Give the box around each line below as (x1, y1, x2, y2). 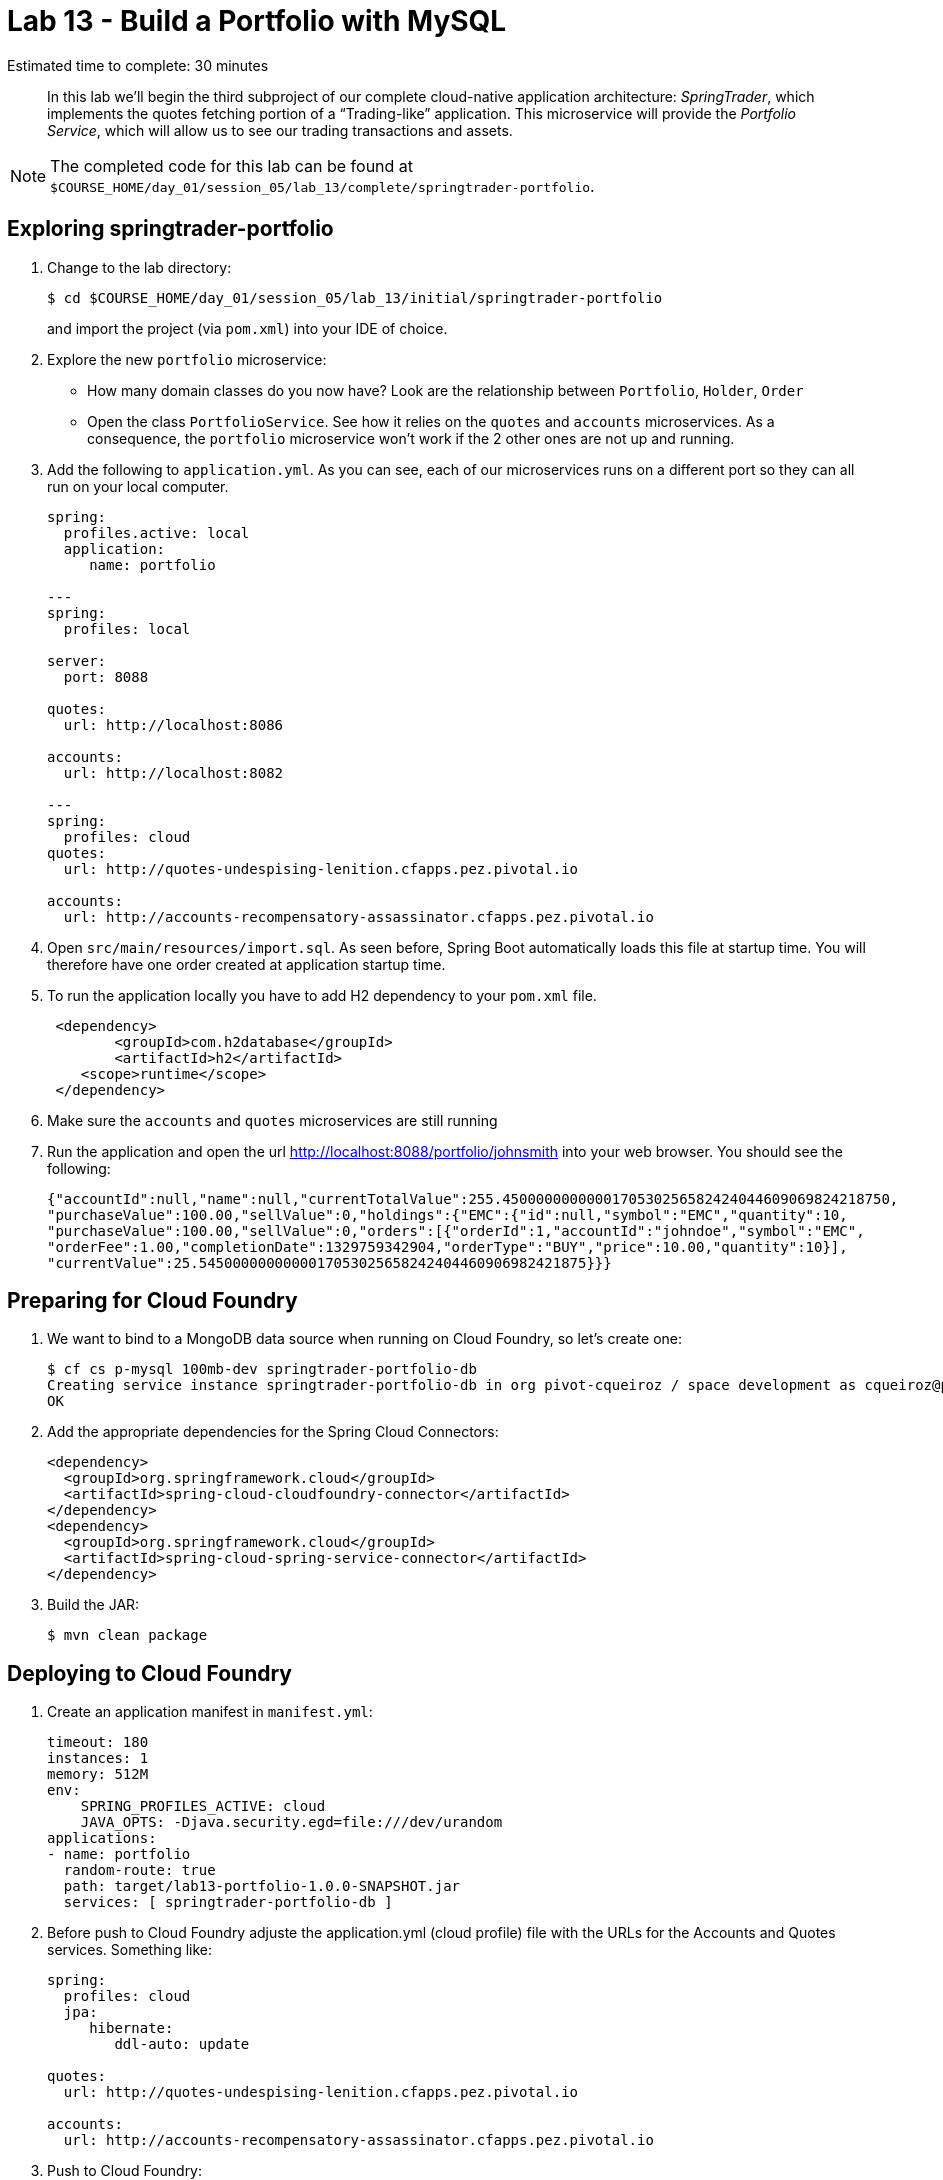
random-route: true (63, 1862, 216, 1879)
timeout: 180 (47, 1734, 149, 1751)
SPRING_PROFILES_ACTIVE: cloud (80, 1798, 326, 1815)
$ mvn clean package (47, 1627, 208, 1644)
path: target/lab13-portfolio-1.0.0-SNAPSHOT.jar (63, 1878, 461, 1895)
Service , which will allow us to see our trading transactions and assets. (47, 121, 513, 139)
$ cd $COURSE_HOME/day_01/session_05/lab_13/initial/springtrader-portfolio (47, 289, 663, 306)
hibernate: (89, 2020, 174, 2037)
